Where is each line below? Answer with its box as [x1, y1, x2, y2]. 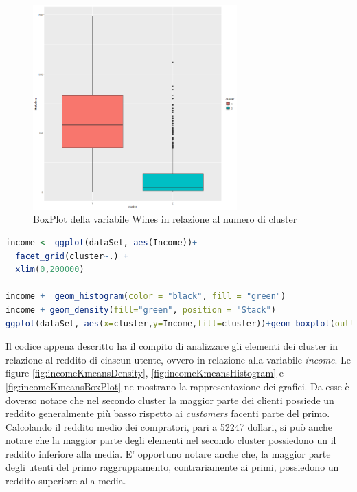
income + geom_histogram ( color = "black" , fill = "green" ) [5, 291, 286, 302]
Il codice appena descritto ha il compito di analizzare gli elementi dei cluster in [5, 339, 338, 353]
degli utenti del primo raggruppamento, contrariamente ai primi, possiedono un [5, 460, 339, 474]
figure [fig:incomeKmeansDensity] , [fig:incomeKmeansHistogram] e [5, 366, 284, 380]
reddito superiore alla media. [5, 473, 126, 488]
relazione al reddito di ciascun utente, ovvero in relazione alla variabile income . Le [5, 352, 352, 366]
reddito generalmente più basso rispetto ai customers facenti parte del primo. [5, 406, 330, 421]
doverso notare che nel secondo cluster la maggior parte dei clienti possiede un [5, 392, 334, 407]
